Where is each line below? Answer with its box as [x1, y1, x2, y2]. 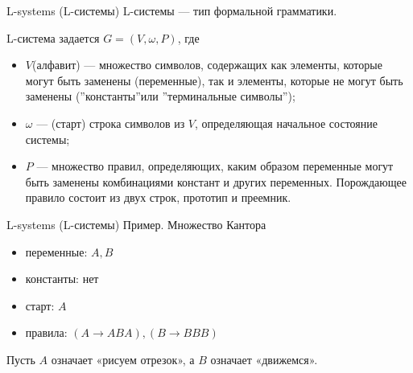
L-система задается [6, 29, 100, 46]
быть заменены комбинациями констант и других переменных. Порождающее [25, 173, 407, 190]
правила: [25, 324, 68, 341]
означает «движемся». [210, 350, 318, 367]
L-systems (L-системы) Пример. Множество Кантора [6, 215, 266, 232]
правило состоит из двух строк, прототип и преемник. [25, 189, 291, 206]
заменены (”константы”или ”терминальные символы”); [25, 88, 295, 105]
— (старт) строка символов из [36, 114, 185, 131]
